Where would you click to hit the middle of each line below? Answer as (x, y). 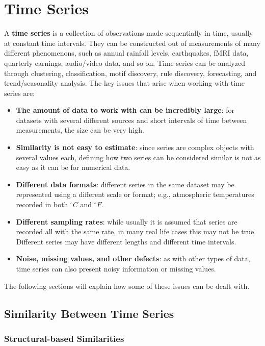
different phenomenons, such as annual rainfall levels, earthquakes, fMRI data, (126, 53)
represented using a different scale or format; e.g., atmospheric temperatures (135, 194)
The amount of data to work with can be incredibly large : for (125, 110)
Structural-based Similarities (64, 338)
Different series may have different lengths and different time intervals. (126, 241)
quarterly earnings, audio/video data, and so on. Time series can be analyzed (125, 63)
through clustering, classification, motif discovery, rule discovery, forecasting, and (130, 73)
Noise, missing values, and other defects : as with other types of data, (133, 258)
